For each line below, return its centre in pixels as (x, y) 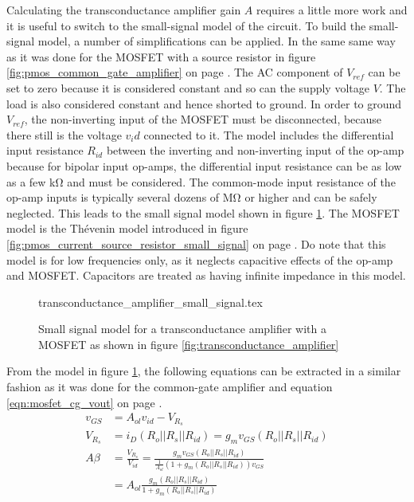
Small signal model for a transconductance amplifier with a (182, 329)
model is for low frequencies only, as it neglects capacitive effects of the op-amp (200, 259)
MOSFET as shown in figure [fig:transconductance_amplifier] (189, 344)
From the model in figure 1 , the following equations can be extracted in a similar (204, 371)
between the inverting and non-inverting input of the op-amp (255, 150)
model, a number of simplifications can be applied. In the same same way (217, 41)
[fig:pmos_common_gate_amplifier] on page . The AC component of (175, 72)
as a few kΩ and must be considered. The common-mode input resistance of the (201, 181)
